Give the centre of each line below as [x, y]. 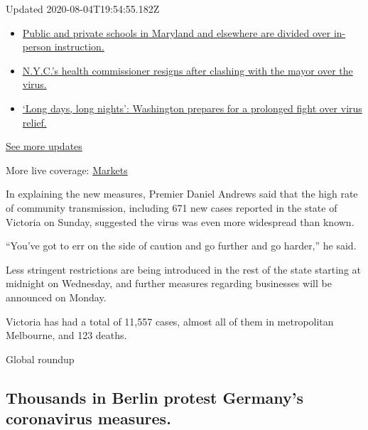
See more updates [44, 146]
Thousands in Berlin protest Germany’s [155, 397]
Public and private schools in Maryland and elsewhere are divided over [177, 32]
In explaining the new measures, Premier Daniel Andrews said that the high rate [182, 194]
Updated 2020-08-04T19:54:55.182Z [83, 9]
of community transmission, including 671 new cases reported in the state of [172, 207]
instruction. [79, 47]
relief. [34, 122]
